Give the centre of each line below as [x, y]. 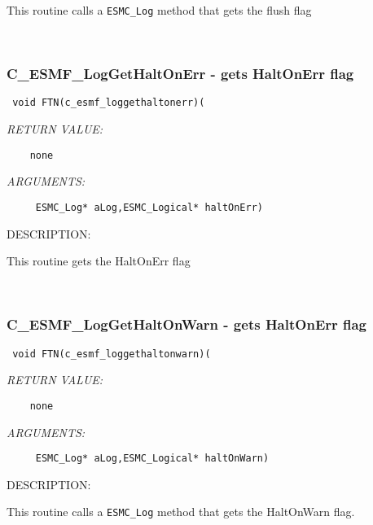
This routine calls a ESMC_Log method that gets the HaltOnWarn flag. [181, 512]
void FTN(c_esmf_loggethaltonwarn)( [112, 354]
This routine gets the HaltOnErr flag [99, 261]
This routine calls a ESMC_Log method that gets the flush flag [159, 10]
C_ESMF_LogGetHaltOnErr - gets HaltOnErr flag [180, 74]
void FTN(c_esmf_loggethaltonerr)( [109, 103]
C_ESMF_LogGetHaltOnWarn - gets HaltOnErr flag [187, 324]
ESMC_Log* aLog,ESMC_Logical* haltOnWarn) [152, 459]
